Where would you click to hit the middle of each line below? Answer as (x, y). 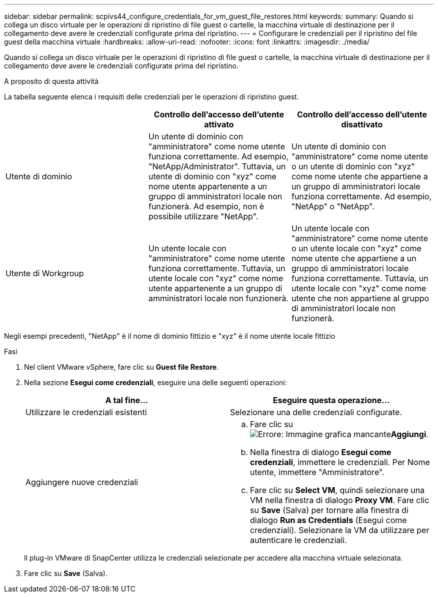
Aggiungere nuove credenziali (82, 482)
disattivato (362, 124)
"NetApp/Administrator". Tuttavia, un (217, 166)
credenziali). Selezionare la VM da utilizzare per (340, 530)
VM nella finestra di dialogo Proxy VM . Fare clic (340, 500)
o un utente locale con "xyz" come (356, 248)
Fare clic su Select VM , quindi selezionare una (337, 490)
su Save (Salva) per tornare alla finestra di (329, 510)
